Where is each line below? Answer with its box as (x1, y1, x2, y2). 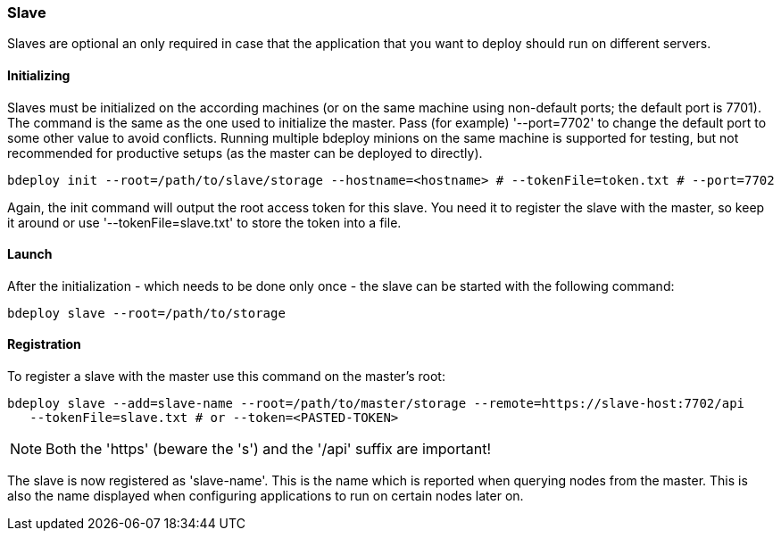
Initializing (7, 67, 71, 83)
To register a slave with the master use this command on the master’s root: (7, 368, 445, 385)
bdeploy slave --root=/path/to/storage (7, 305, 286, 320)
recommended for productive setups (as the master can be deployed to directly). (7, 145, 483, 161)
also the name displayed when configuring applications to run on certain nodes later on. (7, 488, 524, 504)
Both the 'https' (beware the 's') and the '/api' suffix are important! (46, 440, 492, 459)
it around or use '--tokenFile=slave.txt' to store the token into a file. (7, 214, 402, 230)
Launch (7, 246, 53, 262)
